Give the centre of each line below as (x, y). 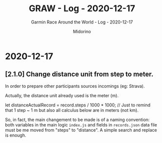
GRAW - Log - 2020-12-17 (82, 9)
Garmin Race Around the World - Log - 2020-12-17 (82, 22)
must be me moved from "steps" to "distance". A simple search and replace (81, 130)
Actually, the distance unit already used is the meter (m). (62, 95)
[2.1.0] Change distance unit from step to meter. (79, 74)
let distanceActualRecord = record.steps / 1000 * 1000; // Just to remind (78, 105)
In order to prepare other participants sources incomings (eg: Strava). (75, 86)
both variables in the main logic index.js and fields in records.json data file (81, 124)
